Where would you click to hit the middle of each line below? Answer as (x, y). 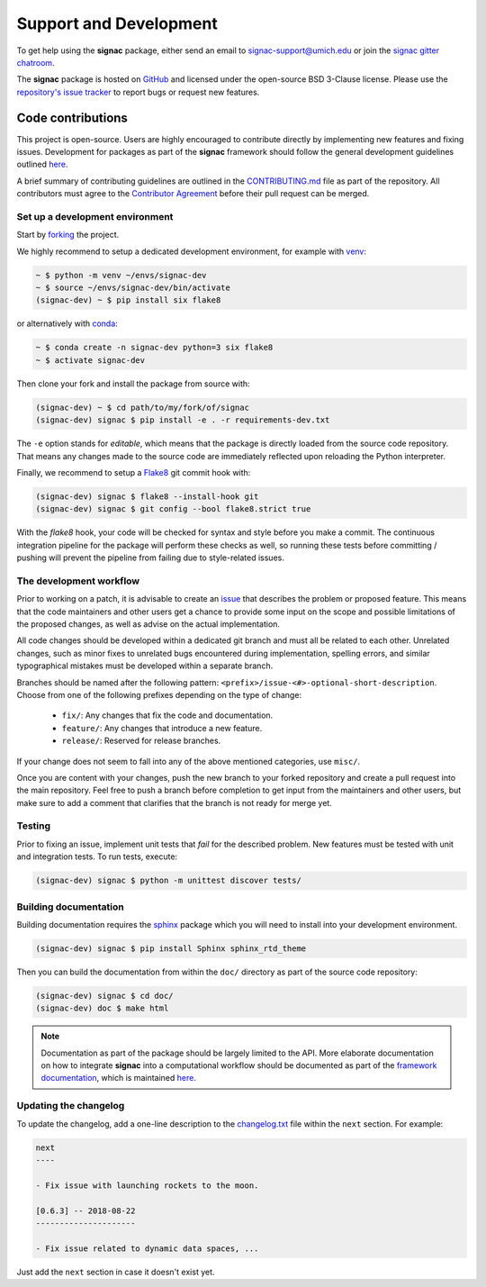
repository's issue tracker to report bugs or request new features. (138, 92)
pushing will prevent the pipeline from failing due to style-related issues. (151, 557)
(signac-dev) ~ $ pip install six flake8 (128, 300)
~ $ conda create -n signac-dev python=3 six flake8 (154, 348)
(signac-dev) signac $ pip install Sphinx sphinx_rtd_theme (171, 948)
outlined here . (42, 164)
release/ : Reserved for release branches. (141, 741)
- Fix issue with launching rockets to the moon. (147, 1185)
